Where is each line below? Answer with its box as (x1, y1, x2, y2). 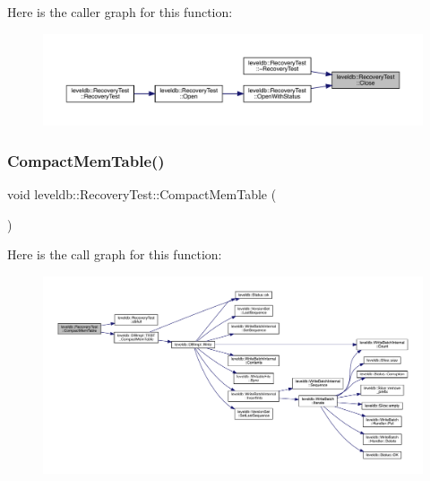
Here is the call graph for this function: (7, 245, 222, 264)
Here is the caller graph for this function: (7, 3, 233, 21)
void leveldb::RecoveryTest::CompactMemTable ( (7, 185, 277, 204)
